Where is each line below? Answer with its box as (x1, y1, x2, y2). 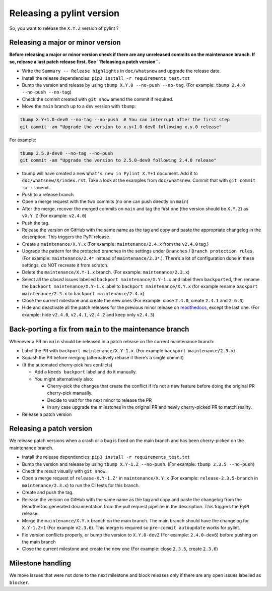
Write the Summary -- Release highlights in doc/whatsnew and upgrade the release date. (22, 68, 221, 74)
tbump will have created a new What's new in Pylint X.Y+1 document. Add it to (22, 170, 198, 176)
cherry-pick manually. (47, 390, 93, 396)
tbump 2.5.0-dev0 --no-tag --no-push (20, 150, 113, 156)
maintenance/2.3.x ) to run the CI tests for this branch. (22, 482, 140, 488)
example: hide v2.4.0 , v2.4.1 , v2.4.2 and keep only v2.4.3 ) (22, 311, 155, 317)
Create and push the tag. (22, 490, 74, 496)
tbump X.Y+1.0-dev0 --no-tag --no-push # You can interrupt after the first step (20, 117, 230, 123)
